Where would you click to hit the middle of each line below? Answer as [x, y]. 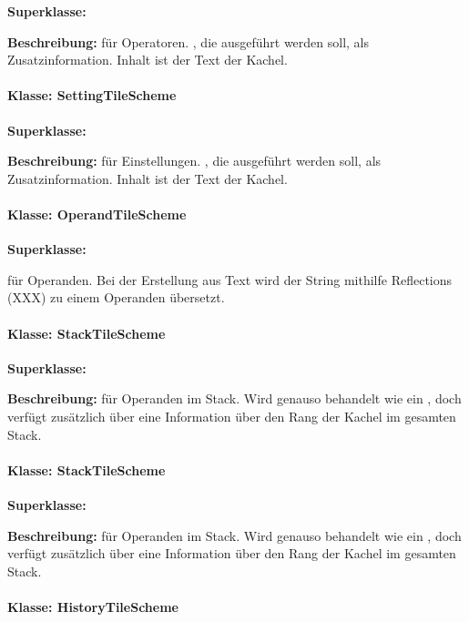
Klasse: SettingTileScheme [92, 95]
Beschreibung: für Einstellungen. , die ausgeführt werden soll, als [194, 161]
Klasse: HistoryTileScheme [93, 606]
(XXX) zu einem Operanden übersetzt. [116, 297]
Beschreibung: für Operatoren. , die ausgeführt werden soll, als [189, 41]
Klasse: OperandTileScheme [97, 214]
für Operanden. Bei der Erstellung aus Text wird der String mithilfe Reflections [230, 279]
